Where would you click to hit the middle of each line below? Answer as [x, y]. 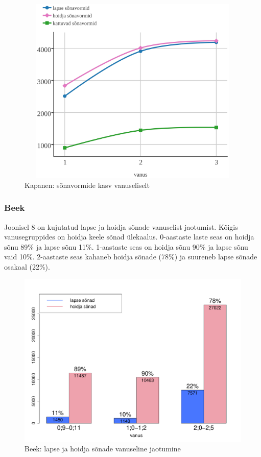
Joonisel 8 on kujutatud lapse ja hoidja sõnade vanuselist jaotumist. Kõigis [121, 226]
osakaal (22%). [27, 266]
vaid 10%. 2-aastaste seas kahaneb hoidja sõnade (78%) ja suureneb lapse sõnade [131, 257]
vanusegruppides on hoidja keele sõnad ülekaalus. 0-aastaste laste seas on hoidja [129, 237]
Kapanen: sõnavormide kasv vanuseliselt [87, 185]
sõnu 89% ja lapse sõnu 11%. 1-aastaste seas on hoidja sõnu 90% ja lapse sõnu [126, 246]
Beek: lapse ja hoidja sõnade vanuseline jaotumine [103, 449]
